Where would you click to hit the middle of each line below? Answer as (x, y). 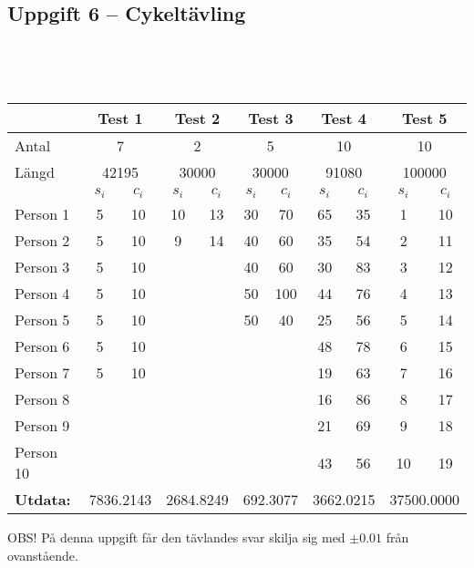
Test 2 (197, 119)
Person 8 (42, 399)
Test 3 (271, 119)
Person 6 (42, 346)
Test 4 (344, 119)
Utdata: (43, 500)
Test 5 (425, 119)
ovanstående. (43, 555)
